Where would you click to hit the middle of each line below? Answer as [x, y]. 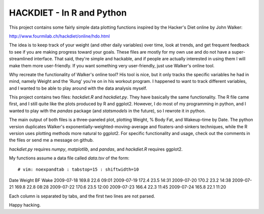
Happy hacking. [25, 205]
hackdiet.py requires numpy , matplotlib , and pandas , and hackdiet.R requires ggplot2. [96, 149]
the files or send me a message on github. [51, 140]
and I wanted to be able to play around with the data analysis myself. [78, 88]
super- [238, 52]
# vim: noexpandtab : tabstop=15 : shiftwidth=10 [78, 169]
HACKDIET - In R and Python [68, 13]
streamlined [21, 59]
